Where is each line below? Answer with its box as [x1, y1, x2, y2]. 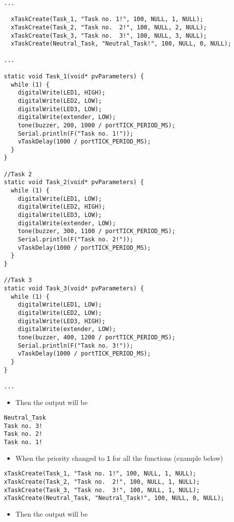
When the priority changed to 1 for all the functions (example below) [15, 452, 223, 463]
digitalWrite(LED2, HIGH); [18, 203, 106, 211]
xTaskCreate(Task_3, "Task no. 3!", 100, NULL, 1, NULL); [4, 486, 200, 494]
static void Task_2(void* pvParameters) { [4, 179, 144, 186]
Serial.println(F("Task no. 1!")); [18, 130, 133, 137]
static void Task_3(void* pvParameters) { [4, 285, 144, 292]
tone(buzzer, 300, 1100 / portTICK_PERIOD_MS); [18, 228, 175, 235]
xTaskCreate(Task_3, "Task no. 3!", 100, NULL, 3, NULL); [11, 32, 207, 39]
